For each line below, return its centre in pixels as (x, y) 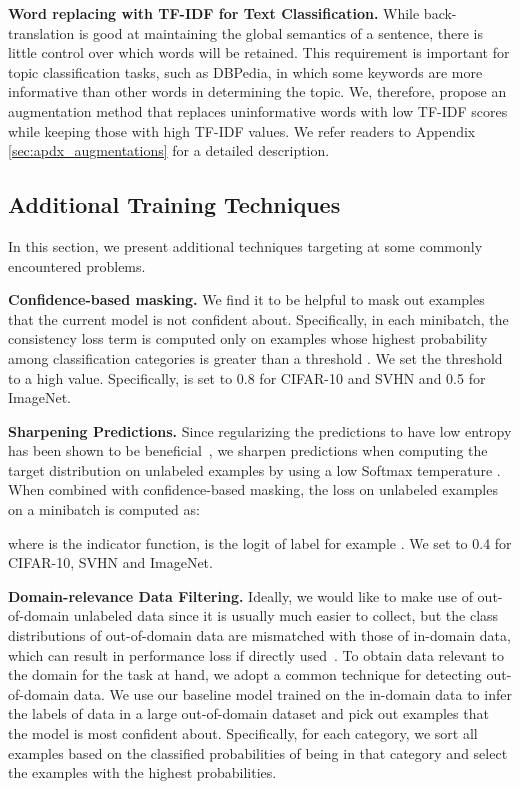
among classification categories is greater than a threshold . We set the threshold (255, 357)
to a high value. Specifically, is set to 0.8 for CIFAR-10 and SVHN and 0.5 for (247, 377)
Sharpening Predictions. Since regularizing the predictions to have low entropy (260, 430)
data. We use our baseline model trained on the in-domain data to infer (292, 693)
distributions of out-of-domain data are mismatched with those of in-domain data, (259, 635)
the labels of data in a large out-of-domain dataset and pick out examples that (248, 713)
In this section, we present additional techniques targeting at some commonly (245, 245)
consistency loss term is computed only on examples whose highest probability (248, 338)
